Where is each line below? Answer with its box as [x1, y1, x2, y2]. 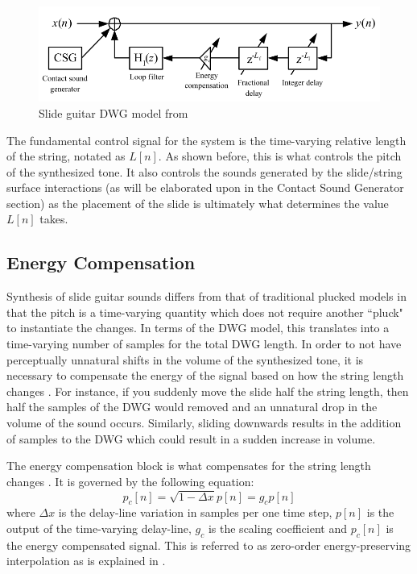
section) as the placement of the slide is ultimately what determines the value [6, 194, 389, 211]
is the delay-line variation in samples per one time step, [58, 504, 332, 521]
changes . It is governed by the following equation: [6, 472, 254, 489]
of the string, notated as [6, 148, 126, 164]
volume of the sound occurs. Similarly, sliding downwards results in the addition [6, 414, 402, 431]
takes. [39, 210, 68, 227]
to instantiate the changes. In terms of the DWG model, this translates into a [6, 319, 390, 336]
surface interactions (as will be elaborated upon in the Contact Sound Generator [6, 179, 404, 196]
